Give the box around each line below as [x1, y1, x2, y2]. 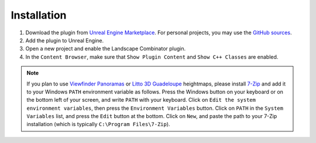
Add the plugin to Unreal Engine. [25, 37, 104, 44]
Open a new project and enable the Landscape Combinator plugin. [25, 45, 186, 52]
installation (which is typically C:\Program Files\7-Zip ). [26, 121, 170, 128]
